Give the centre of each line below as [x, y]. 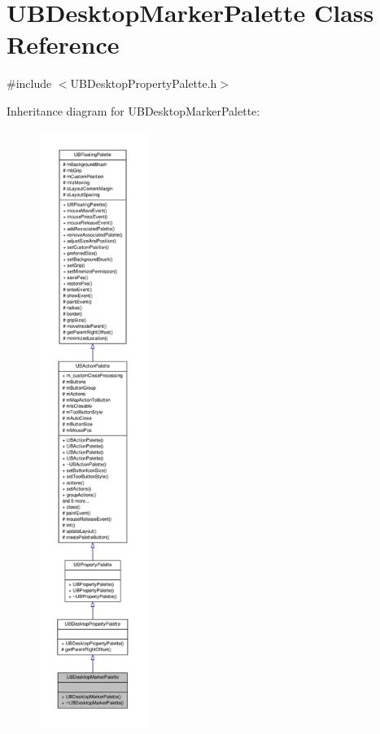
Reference [63, 44]
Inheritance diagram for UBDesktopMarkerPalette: [133, 110]
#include [29, 83]
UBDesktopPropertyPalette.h [144, 83]
